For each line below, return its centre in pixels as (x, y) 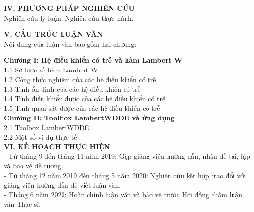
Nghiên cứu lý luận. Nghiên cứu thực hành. (69, 17)
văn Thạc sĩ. (22, 204)
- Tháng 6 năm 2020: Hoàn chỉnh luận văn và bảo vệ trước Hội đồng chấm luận (123, 194)
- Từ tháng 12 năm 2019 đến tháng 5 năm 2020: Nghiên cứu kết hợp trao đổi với (125, 175)
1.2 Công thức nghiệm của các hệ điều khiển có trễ (80, 79)
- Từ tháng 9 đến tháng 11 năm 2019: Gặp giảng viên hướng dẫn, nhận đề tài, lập (127, 156)
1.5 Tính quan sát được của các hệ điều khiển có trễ (82, 108)
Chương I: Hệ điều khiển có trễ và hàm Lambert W (93, 60)
